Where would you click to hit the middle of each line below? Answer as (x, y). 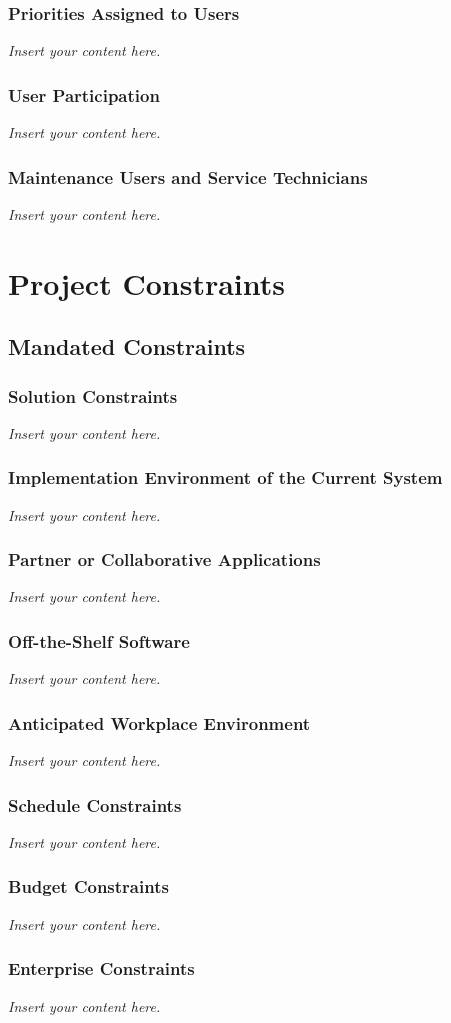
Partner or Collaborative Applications (164, 559)
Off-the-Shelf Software (99, 640)
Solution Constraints (93, 395)
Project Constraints (146, 282)
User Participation (84, 94)
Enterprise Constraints (101, 968)
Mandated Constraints (127, 346)
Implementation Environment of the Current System (225, 477)
